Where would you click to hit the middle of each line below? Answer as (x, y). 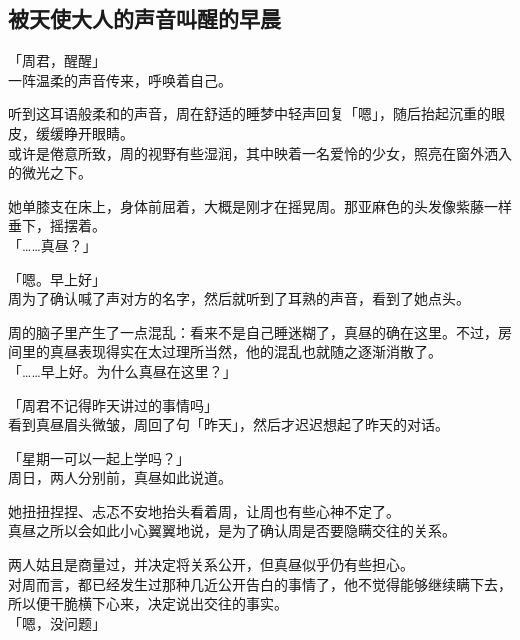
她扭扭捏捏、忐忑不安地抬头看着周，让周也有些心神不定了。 (204, 510)
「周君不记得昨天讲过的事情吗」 (113, 404)
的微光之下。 (50, 172)
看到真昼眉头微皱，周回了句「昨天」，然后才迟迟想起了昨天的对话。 (228, 424)
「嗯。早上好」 (57, 278)
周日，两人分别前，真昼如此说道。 (120, 477)
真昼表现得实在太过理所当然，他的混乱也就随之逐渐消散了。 (245, 351)
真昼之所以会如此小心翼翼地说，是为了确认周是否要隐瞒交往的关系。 (232, 530)
